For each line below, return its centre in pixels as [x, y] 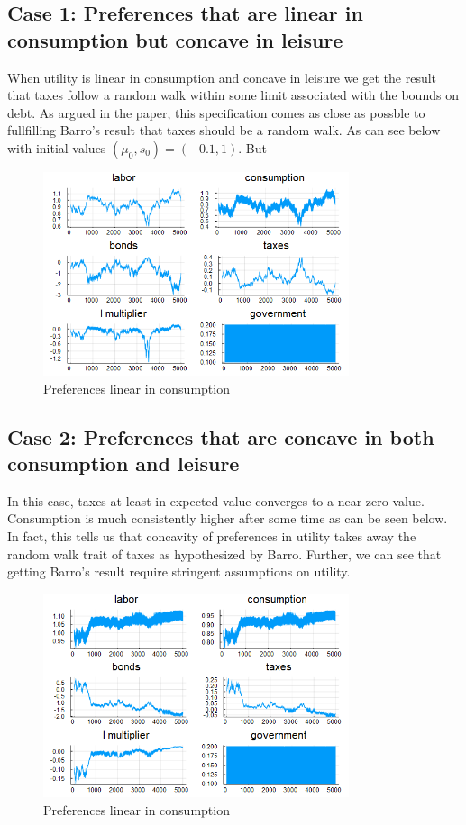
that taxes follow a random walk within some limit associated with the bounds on [233, 95]
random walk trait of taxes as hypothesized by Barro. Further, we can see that [224, 553]
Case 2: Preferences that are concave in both [221, 436]
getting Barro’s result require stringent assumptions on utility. [179, 571]
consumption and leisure [123, 463]
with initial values [57, 147]
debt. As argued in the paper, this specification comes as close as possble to [216, 112]
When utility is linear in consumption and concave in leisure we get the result [222, 77]
